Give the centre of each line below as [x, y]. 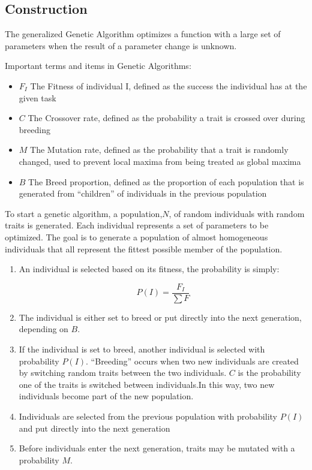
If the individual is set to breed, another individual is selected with [142, 349]
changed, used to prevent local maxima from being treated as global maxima [160, 161]
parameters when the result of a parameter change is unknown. [121, 45]
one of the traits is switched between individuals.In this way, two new [147, 384]
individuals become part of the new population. [106, 396]
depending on [43, 329]
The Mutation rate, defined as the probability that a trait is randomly [159, 150]
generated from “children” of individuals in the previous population [143, 193]
